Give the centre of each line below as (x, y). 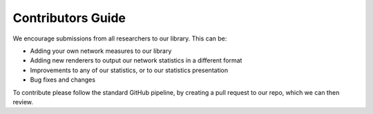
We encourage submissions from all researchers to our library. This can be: (120, 38)
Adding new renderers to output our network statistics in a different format (136, 60)
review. (23, 102)
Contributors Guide (69, 18)
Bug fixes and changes (63, 80)
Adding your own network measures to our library (101, 51)
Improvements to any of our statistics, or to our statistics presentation (129, 70)
